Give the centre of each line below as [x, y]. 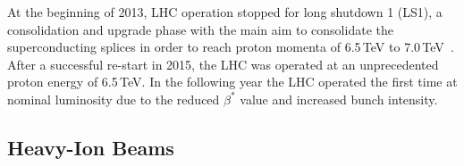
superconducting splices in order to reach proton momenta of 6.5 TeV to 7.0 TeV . [231, 47]
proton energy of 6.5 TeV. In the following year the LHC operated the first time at [232, 82]
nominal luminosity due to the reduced [114, 99]
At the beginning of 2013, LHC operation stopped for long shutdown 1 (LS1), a [225, 12]
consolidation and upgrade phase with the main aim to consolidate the [200, 29]
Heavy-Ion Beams [91, 147]
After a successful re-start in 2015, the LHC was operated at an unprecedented [223, 64]
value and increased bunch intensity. [339, 99]
